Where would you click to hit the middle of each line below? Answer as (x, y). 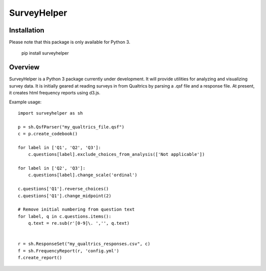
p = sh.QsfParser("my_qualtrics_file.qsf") (71, 127)
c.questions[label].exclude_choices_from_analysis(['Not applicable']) (116, 154)
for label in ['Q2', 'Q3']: (52, 168)
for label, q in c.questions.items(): (65, 216)
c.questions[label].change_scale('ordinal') (83, 175)
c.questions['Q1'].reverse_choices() (64, 189)
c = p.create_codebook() (48, 134)
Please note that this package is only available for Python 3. (70, 42)
